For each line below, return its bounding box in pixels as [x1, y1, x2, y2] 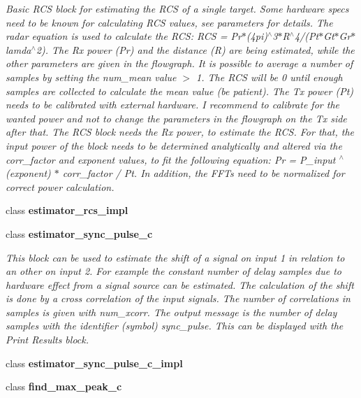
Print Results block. [6, 332, 89, 347]
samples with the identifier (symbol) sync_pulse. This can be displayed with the [6, 318, 344, 333]
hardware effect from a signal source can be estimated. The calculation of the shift [6, 277, 354, 292]
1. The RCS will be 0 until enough [196, 69, 343, 84]
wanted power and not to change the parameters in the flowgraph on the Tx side [6, 111, 347, 125]
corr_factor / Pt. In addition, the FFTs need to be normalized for [62, 166, 345, 180]
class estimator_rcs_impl [6, 203, 128, 218]
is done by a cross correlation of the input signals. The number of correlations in [6, 291, 351, 306]
